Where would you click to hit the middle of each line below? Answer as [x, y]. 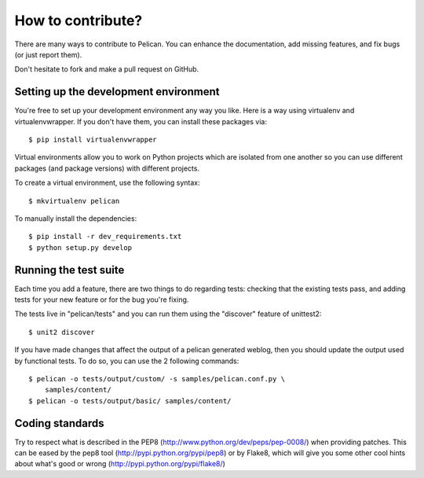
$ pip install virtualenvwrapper [93, 140]
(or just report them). [48, 54]
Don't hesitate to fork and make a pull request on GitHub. [107, 69]
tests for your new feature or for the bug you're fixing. [102, 300]
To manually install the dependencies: [76, 218]
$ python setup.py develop [80, 247]
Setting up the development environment [117, 92]
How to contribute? [79, 20]
